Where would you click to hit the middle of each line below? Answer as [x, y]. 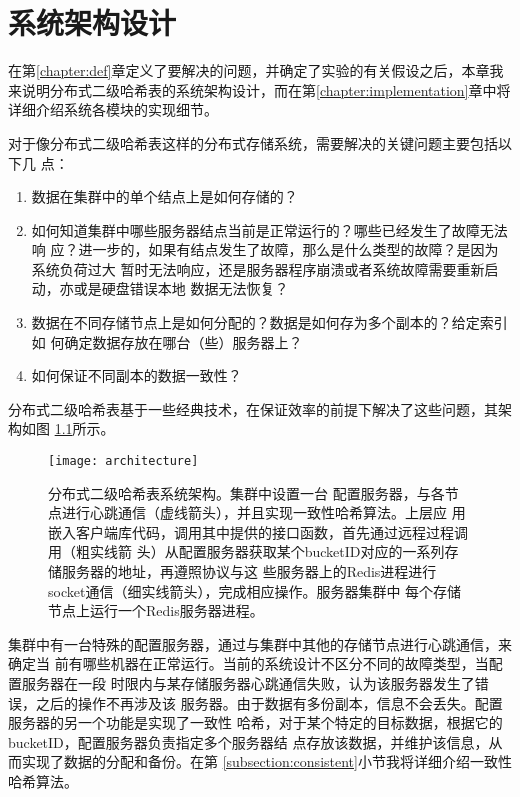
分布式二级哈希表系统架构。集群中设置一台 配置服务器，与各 [246, 492]
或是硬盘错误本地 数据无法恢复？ [181, 288]
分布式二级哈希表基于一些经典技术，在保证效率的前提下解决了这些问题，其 [253, 408]
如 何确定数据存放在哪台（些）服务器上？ [167, 341]
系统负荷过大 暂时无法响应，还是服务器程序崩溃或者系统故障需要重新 [258, 268]
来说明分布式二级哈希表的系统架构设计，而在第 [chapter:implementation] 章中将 [259, 89]
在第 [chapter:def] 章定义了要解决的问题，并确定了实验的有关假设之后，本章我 [256, 70]
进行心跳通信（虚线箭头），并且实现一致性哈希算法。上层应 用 [263, 512]
